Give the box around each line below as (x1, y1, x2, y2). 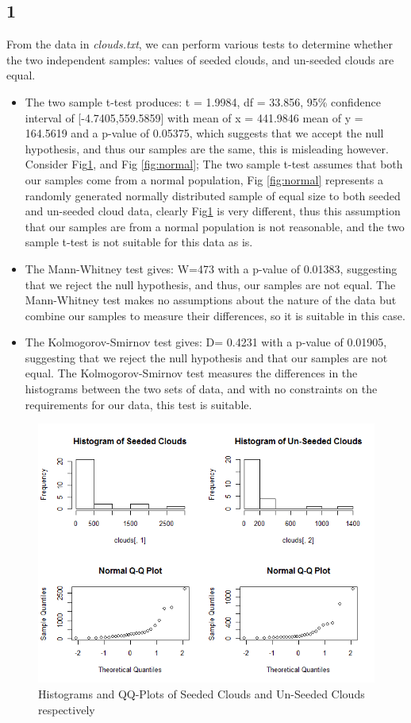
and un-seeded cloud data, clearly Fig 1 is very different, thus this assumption (25, 203, 401, 219)
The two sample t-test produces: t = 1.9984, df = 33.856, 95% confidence (25, 93, 382, 110)
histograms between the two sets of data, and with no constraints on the (25, 381, 378, 397)
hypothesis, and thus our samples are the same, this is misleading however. (25, 140, 389, 157)
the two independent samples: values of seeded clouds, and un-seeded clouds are (6, 51, 394, 68)
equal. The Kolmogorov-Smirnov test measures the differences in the (25, 365, 358, 381)
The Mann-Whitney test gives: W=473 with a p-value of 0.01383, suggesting (25, 260, 398, 276)
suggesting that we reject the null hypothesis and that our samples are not (25, 349, 388, 365)
